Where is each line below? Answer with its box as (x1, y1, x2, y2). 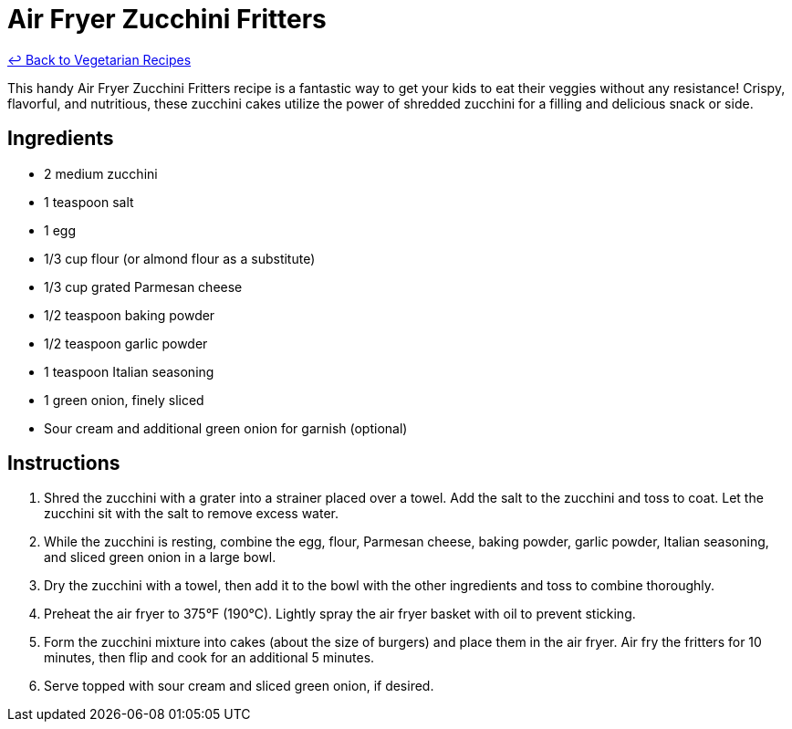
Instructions (7, 452, 120, 475)
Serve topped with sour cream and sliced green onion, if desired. (44, 678, 434, 694)
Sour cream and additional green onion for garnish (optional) (44, 420, 408, 436)
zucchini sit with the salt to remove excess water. (44, 505, 339, 522)
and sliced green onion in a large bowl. (44, 549, 276, 566)
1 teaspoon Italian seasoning (44, 363, 214, 380)
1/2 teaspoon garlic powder (44, 335, 208, 351)
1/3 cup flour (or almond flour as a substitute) (44, 250, 316, 266)
